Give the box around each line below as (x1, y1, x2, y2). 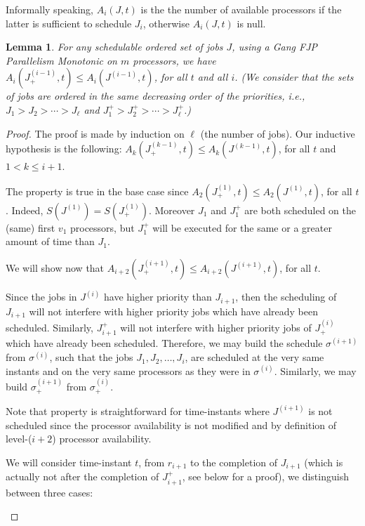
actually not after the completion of (6, 469, 159, 484)
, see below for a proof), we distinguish (182, 469, 349, 484)
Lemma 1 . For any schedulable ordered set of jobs (6, 39, 223, 54)
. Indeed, (6, 202, 44, 217)
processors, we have (133, 53, 216, 67)
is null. (237, 15, 266, 30)
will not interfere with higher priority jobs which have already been (29, 303, 318, 318)
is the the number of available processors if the (140, 2, 342, 16)
